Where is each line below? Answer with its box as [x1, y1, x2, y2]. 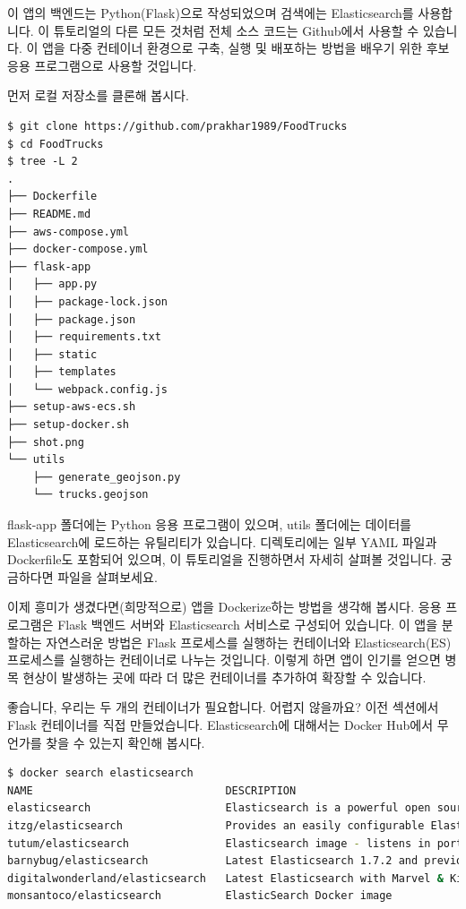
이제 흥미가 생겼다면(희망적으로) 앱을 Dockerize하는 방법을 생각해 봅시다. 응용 [7, 597, 442, 616]
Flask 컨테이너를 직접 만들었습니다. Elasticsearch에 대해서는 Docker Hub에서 [7, 715, 434, 733]
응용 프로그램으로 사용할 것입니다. [7, 56, 197, 74]
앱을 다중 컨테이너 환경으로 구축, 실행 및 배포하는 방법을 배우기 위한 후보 [41, 39, 450, 57]
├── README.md [7, 207, 91, 220]
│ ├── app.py [7, 278, 98, 291]
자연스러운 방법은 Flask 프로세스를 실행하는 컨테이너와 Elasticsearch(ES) [46, 632, 452, 651]
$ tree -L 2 [7, 155, 78, 168]
